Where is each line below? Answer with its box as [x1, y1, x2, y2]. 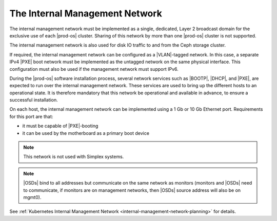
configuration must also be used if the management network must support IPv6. [9, 66, 179, 72]
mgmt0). [23, 194, 42, 200]
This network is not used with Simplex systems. [23, 154, 124, 160]
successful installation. [9, 97, 58, 103]
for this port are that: [9, 113, 53, 119]
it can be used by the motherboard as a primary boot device [22, 130, 150, 136]
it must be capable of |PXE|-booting [22, 123, 98, 129]
